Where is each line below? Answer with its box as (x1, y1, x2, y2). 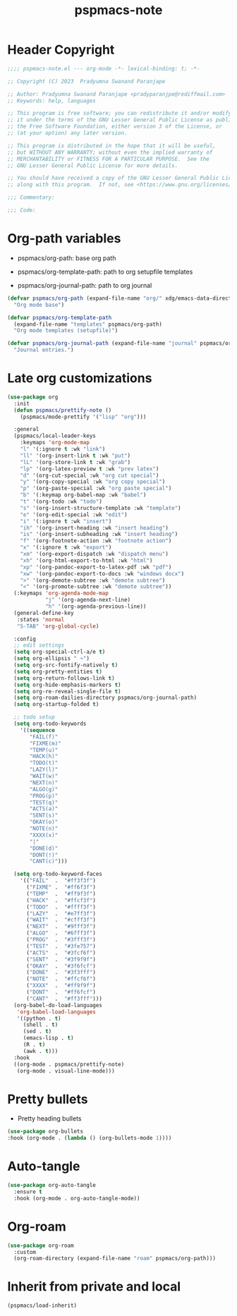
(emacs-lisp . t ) (23, 1035, 74, 1042)
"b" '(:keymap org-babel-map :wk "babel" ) (20, 492, 147, 499)
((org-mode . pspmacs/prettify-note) (13, 1061, 125, 1068)
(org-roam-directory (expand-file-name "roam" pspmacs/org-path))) (13, 1255, 217, 1262)
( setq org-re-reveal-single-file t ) (13, 688, 121, 695)
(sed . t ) (23, 1028, 52, 1035)
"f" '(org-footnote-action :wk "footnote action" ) (20, 537, 172, 544)
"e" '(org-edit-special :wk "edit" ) (20, 511, 128, 518)
